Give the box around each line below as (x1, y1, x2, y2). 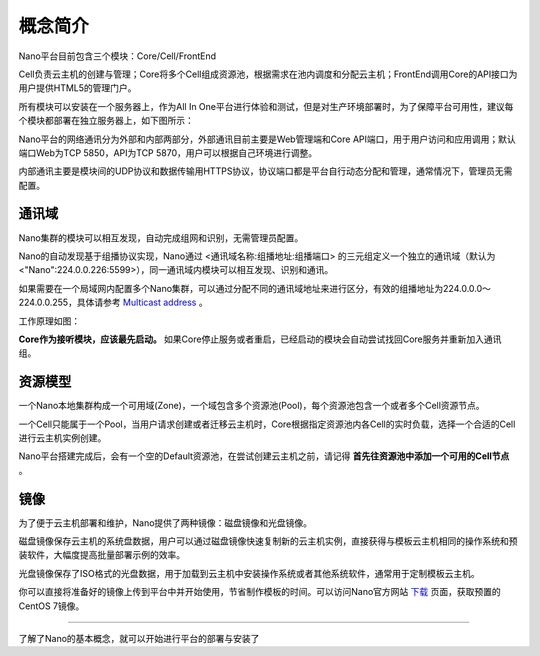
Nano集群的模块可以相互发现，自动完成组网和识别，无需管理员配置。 (18, 231, 304, 244)
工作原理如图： (18, 315, 80, 327)
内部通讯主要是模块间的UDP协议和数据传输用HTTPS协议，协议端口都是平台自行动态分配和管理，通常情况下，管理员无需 (18, 165, 513, 177)
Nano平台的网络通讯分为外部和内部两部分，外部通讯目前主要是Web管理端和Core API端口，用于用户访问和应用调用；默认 (18, 133, 517, 145)
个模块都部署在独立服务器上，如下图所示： (18, 115, 194, 127)
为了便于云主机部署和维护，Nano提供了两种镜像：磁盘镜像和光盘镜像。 (18, 516, 313, 529)
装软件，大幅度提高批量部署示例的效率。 (18, 549, 185, 561)
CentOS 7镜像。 (18, 600, 85, 612)
